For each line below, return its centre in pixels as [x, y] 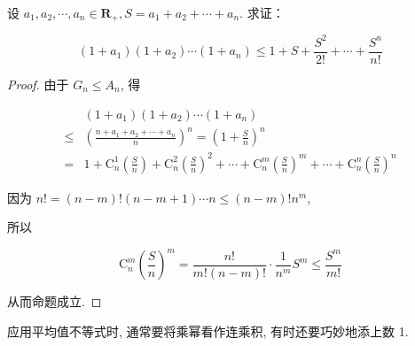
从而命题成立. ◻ [55, 301]
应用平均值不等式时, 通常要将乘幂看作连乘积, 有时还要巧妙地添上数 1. [208, 331]
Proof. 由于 [38, 85]
